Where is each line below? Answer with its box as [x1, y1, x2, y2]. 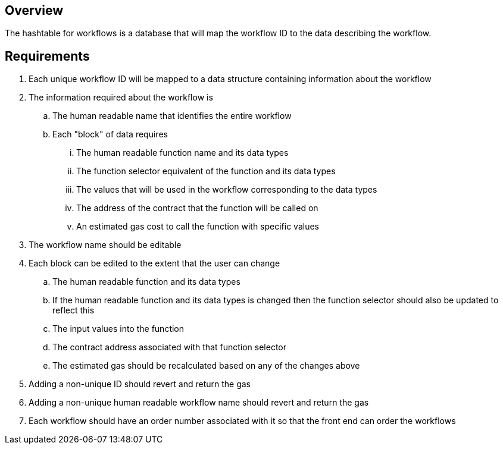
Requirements [5, 48, 90, 64]
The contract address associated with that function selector [52, 342, 287, 353]
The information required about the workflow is [29, 92, 213, 103]
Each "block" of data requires [52, 129, 168, 140]
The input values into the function [52, 324, 185, 334]
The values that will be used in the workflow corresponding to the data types [76, 184, 377, 195]
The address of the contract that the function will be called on [76, 203, 318, 213]
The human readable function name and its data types [76, 147, 289, 158]
